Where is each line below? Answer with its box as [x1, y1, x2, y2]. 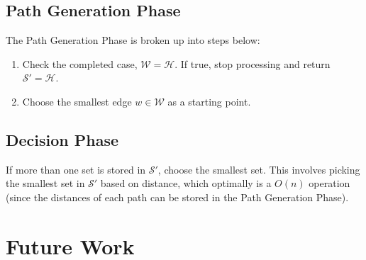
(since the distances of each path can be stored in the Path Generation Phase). [6, 189, 349, 204]
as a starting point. [167, 94, 251, 108]
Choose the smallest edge [22, 94, 132, 108]
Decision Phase [6, 128, 119, 150]
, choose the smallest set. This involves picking [157, 162, 360, 176]
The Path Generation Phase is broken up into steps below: [6, 33, 260, 47]
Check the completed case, [22, 56, 138, 71]
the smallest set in [6, 176, 85, 191]
